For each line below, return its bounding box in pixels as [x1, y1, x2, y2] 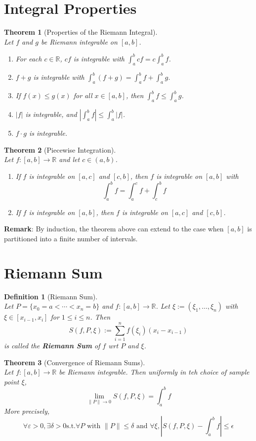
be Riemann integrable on [41, 36, 118, 47]
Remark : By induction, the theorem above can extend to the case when [4, 223, 224, 234]
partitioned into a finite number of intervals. [4, 233, 138, 244]
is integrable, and [25, 109, 77, 119]
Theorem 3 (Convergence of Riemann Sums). [4, 357, 145, 367]
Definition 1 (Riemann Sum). [4, 291, 98, 301]
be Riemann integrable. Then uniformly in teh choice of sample [59, 367, 250, 377]
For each [15, 53, 42, 63]
